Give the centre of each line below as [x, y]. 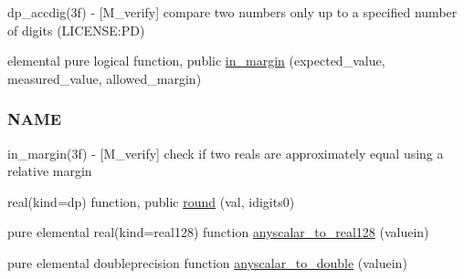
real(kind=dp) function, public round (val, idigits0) [151, 201]
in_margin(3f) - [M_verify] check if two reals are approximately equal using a [226, 153]
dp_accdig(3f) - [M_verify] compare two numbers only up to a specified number [232, 12]
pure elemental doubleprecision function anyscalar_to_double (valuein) [207, 262]
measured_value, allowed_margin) [105, 78]
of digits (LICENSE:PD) [76, 30]
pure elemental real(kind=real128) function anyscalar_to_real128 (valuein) [218, 232]
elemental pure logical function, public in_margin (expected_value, [196, 61]
